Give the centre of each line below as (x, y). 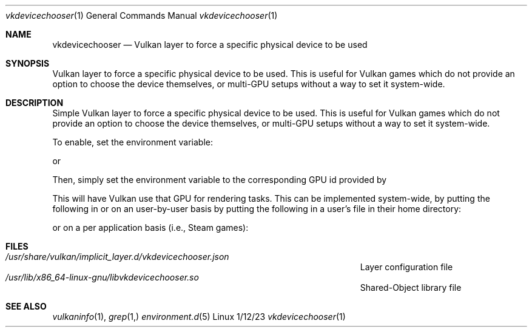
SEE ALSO (26, 306)
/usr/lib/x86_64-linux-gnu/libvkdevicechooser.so (102, 277)
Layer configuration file (406, 267)
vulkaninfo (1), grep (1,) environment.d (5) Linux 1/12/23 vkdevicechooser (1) (199, 317)
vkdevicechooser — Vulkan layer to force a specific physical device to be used (210, 45)
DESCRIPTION (35, 103)
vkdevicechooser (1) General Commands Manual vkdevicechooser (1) (142, 15)
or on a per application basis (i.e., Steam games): (150, 227)
